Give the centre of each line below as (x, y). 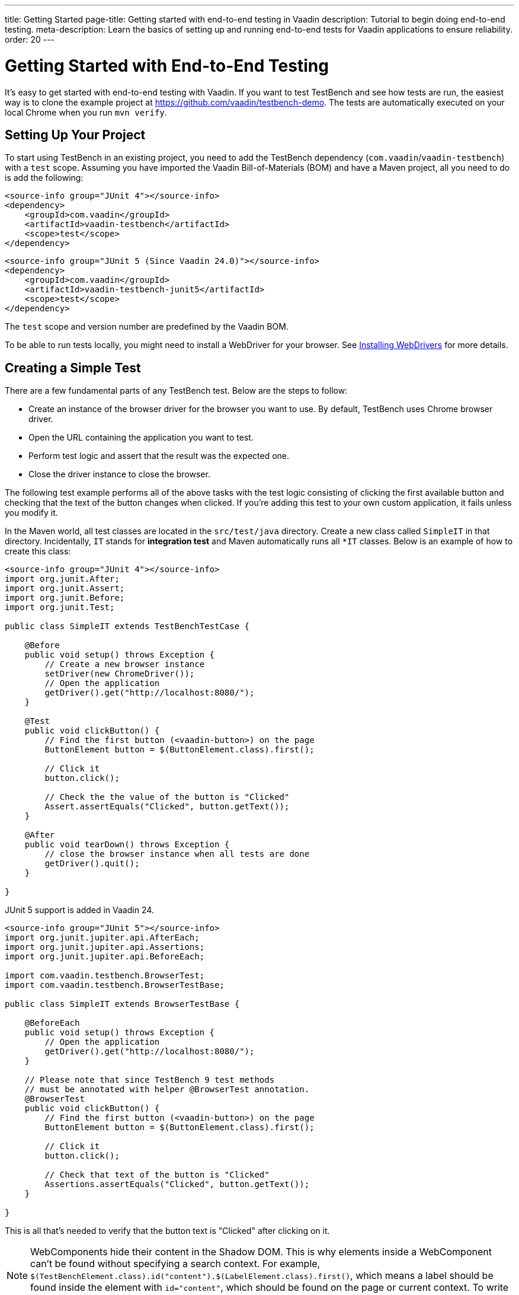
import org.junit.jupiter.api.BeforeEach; (105, 957)
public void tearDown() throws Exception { (127, 845)
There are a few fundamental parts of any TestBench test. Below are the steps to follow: (176, 391)
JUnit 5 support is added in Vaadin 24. (79, 910)
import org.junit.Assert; (65, 589)
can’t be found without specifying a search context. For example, (175, 1264)
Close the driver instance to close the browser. (119, 474)
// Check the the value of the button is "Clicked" (167, 797)
